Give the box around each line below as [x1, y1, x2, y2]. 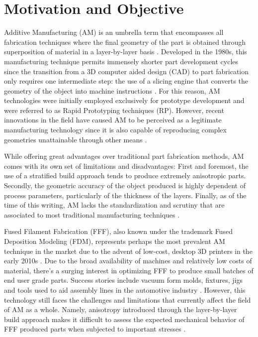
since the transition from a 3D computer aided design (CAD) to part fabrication [4, 66, 249, 76]
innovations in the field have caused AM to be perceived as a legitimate [4, 114, 222, 125]
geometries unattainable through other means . [4, 134, 147, 144]
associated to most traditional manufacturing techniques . [4, 209, 180, 220]
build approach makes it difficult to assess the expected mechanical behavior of [4, 314, 245, 324]
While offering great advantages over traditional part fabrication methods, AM [4, 151, 244, 161]
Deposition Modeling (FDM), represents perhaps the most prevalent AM [4, 236, 225, 246]
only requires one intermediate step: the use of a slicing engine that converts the [4, 76, 248, 86]
